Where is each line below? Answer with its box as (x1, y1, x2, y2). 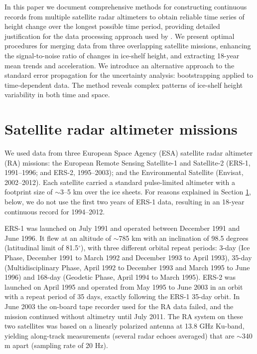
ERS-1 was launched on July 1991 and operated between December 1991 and (4, 223, 240, 233)
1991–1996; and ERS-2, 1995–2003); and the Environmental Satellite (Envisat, (4, 167, 244, 177)
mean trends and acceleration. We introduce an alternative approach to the (4, 60, 235, 70)
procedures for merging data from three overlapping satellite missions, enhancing (4, 40, 251, 51)
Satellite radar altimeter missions (4, 119, 238, 139)
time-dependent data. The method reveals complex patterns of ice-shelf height (4, 79, 243, 90)
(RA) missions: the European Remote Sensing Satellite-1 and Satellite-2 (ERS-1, (4, 157, 251, 168)
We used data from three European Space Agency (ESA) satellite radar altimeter (4, 148, 253, 158)
